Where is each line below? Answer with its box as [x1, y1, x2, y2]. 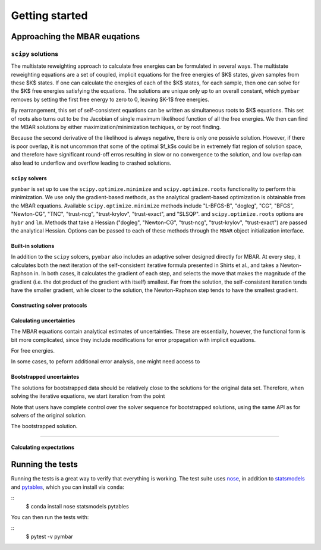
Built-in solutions [11, 242, 55, 249]
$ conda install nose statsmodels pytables [26, 502, 129, 510]
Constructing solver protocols [11, 301, 87, 309]
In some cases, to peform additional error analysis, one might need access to [11, 358, 200, 365]
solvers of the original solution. [11, 412, 87, 419]
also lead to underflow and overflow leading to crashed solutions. [11, 159, 172, 166]
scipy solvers [11, 174, 47, 181]
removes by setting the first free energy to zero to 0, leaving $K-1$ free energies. [11, 96, 209, 103]
